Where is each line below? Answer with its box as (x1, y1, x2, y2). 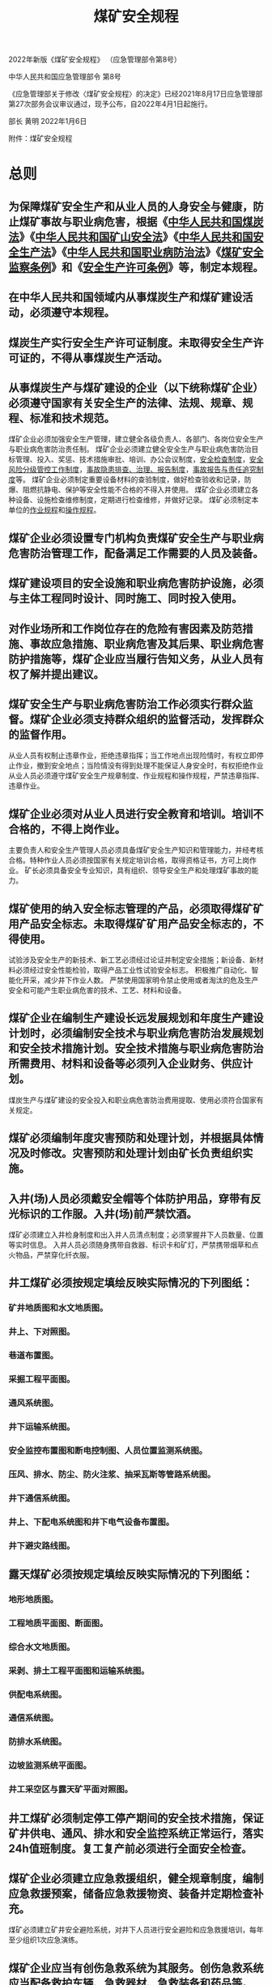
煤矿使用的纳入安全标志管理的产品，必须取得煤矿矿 (8, 901, 264, 915)
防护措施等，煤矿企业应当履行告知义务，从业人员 (8, 652, 253, 666)
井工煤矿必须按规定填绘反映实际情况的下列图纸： (8, 1276, 253, 1290)
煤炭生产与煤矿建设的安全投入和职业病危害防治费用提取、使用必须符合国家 (8, 1095, 257, 1105)
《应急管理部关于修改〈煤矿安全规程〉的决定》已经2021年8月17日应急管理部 (8, 89, 263, 99)
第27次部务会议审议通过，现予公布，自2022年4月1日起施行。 (8, 99, 212, 109)
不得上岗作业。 (50, 822, 125, 836)
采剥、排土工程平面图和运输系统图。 (8, 1665, 150, 1676)
